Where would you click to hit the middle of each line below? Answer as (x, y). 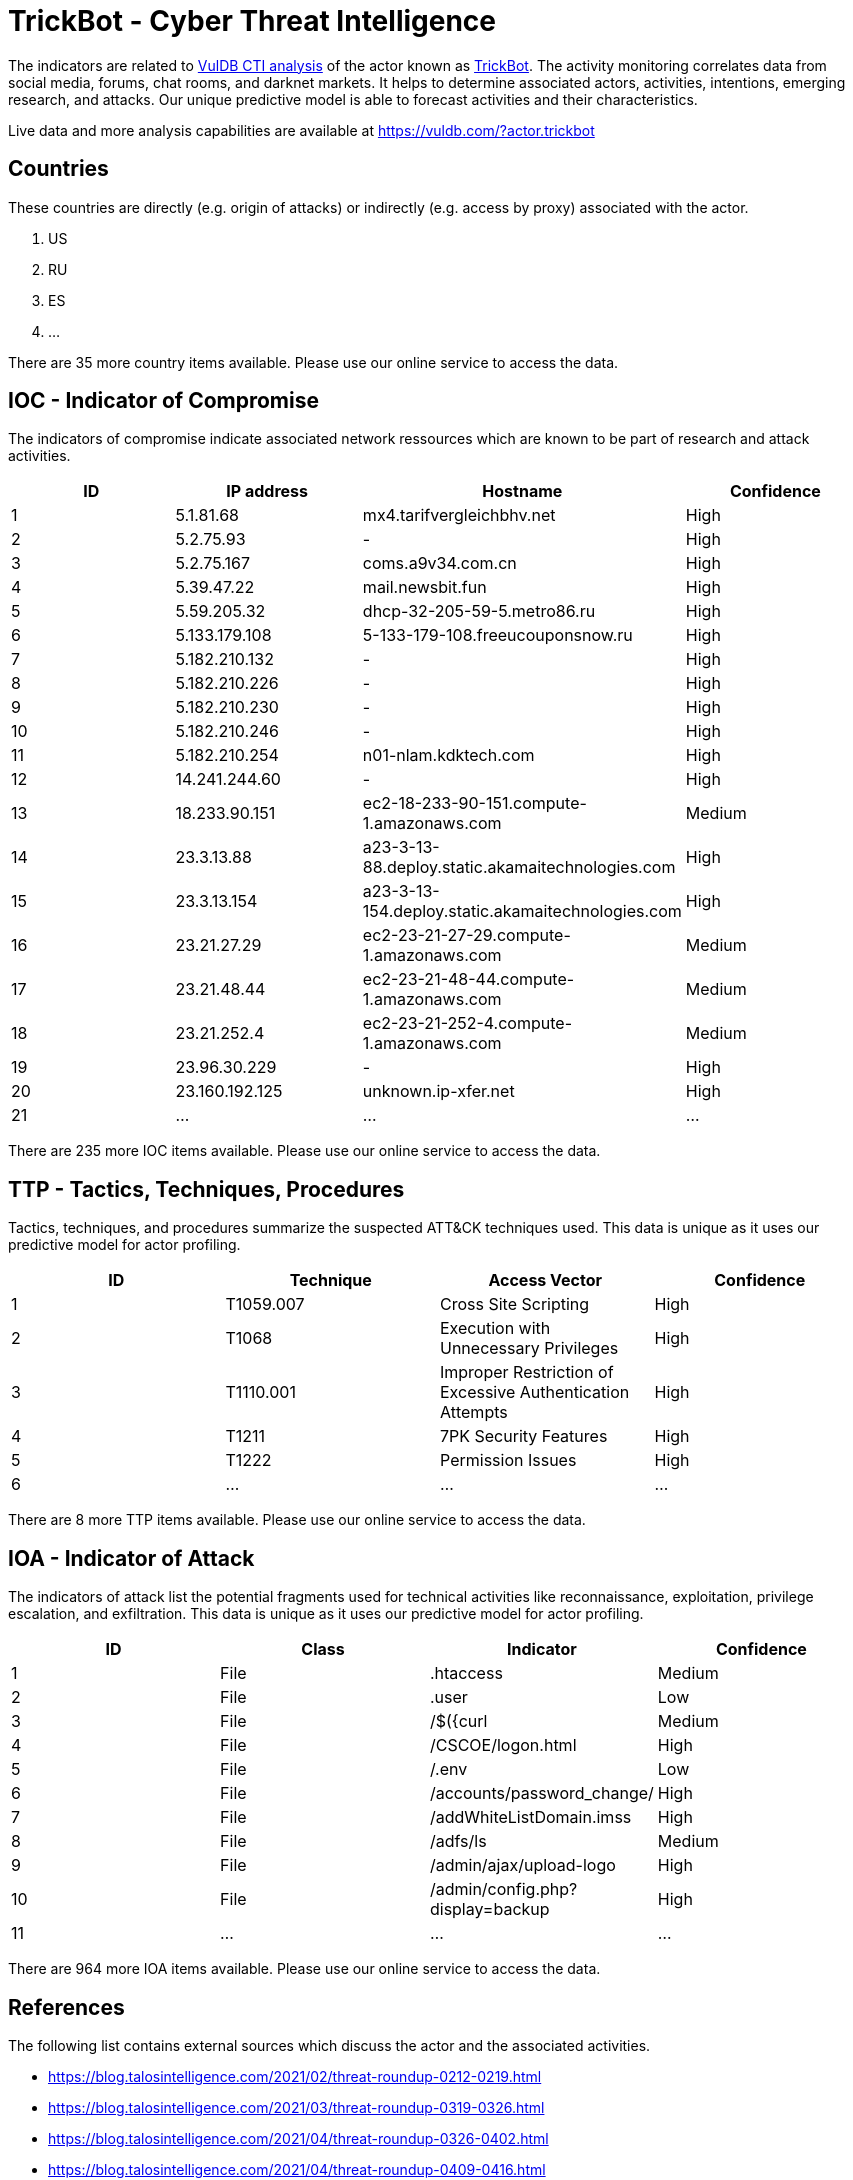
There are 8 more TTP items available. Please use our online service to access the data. (297, 1520)
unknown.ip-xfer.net (438, 1091)
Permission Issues (508, 1460)
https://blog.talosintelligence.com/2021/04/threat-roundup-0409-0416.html (297, 2169)
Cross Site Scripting (515, 1304)
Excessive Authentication (535, 1392)
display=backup (489, 1909)
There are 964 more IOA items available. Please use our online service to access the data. (304, 1969)
